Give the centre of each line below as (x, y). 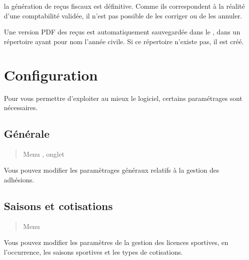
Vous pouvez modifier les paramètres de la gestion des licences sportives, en (116, 242)
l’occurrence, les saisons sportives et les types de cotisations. (93, 252)
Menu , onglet (44, 154)
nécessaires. (21, 107)
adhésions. (19, 180)
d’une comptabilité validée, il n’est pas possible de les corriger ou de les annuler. (123, 15)
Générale (27, 134)
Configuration (51, 74)
